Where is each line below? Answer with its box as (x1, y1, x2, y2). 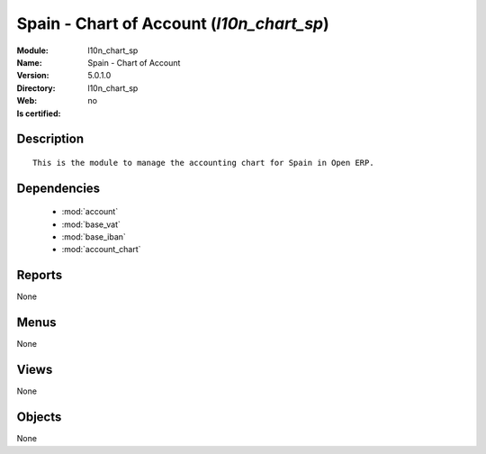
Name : (16, 57, 42, 68)
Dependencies (16, 180, 101, 195)
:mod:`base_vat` (61, 219, 121, 230)
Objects (16, 410, 62, 425)
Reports (16, 268, 63, 283)
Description (16, 132, 85, 147)
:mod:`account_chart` (61, 244, 141, 255)
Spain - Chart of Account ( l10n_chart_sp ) (16, 14, 330, 33)
